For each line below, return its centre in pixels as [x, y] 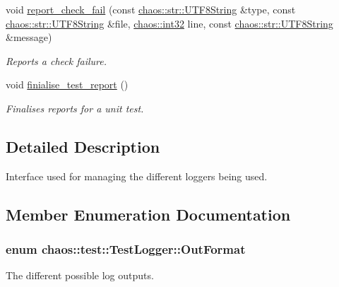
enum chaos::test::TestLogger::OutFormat [126, 249]
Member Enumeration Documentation [148, 214]
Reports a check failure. [56, 60]
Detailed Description [83, 146]
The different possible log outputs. [80, 275]
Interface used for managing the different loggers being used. [137, 176]
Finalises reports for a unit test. [75, 108]
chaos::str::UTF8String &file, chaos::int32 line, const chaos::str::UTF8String [169, 23]
